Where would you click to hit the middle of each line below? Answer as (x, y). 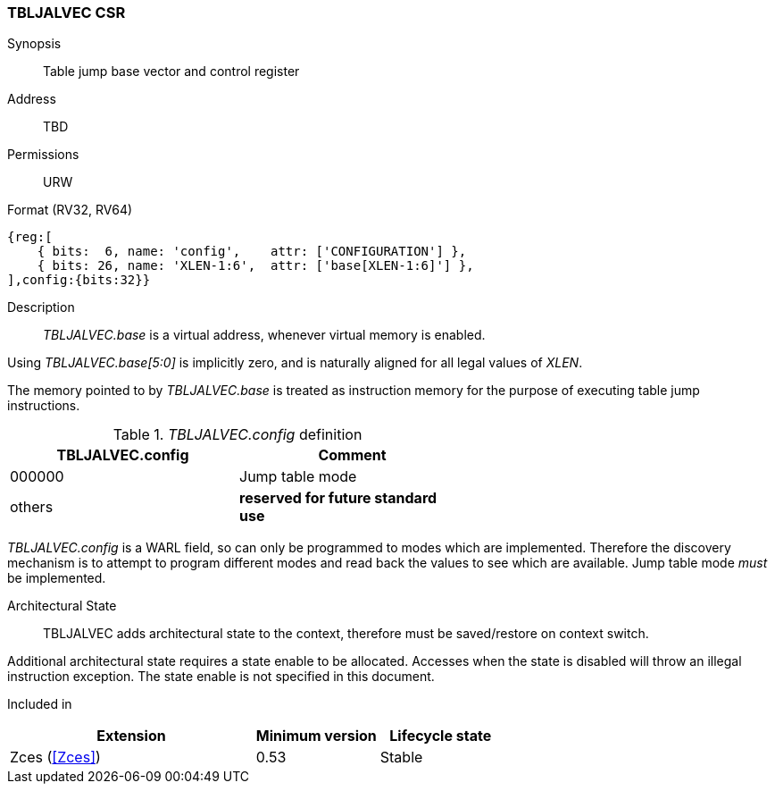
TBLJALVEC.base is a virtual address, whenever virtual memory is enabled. (264, 335)
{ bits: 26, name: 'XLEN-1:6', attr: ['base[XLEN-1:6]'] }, (255, 266)
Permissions (43, 155)
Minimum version (316, 736)
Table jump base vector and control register (171, 72)
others (32, 507)
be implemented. (57, 578)
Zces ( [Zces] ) (55, 757)
